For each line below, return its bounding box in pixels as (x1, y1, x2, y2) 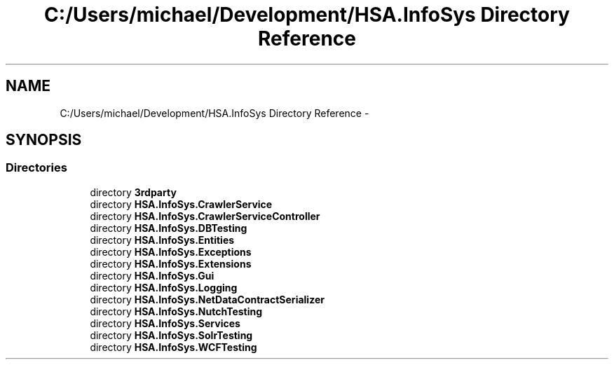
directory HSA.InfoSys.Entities (90, 233, 235, 246)
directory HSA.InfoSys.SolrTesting (90, 329, 253, 341)
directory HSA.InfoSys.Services (90, 317, 240, 329)
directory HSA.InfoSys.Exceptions (90, 245, 252, 258)
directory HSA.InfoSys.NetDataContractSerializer (90, 293, 325, 305)
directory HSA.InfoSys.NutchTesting (90, 305, 263, 317)
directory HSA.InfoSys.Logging (90, 281, 238, 294)
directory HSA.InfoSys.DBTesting (90, 221, 247, 234)
